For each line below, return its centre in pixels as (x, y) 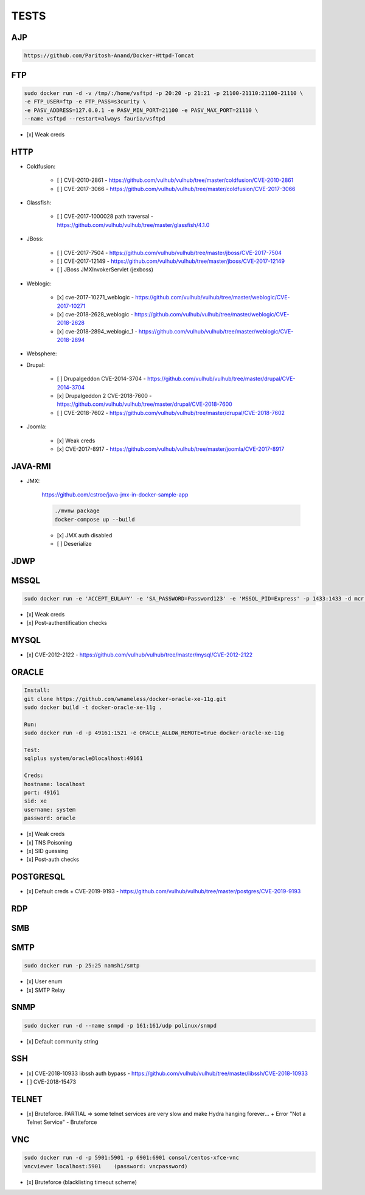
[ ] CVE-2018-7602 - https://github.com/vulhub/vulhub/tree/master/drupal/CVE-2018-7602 (171, 413)
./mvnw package (77, 511)
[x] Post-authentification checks (67, 623)
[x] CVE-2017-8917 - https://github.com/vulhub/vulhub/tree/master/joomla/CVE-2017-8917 (171, 449)
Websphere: (42, 354)
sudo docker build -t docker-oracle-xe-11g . (93, 708)
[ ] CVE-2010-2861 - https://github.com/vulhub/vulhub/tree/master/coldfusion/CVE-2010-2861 (175, 180)
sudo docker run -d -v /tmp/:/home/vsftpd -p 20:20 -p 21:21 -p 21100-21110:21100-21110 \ (164, 93)
